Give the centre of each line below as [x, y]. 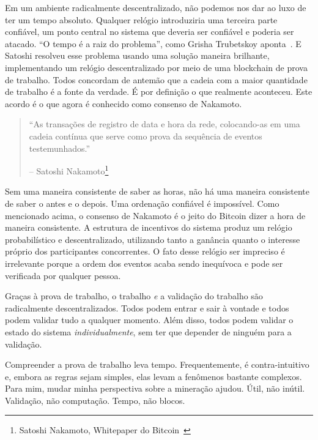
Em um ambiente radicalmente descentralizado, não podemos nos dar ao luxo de [156, 7]
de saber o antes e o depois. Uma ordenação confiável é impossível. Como [142, 203]
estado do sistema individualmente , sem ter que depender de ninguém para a [148, 331]
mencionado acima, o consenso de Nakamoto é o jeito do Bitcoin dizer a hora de [155, 215]
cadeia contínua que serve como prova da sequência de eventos [146, 136]
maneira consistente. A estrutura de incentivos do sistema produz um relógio [149, 227]
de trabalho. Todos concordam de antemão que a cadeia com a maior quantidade [156, 79]
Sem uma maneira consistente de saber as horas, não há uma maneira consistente [157, 191]
